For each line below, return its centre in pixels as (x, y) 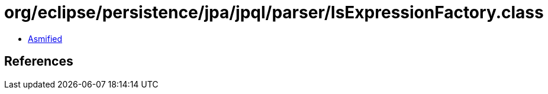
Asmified (45, 38)
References (39, 61)
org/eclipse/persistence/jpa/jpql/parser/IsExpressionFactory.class (274, 12)
